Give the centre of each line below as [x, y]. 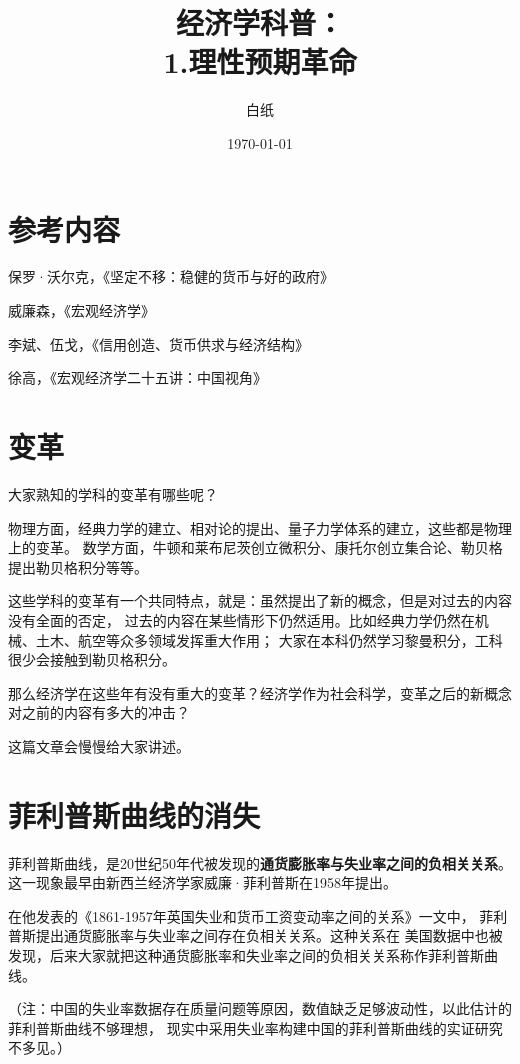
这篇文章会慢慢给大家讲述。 [99, 745]
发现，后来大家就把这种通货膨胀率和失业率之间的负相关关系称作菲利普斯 [246, 954]
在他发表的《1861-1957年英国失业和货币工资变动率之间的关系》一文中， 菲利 [258, 915]
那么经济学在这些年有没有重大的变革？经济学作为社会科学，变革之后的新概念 [260, 692]
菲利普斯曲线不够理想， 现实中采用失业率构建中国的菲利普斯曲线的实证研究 [255, 1027]
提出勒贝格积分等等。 [78, 566]
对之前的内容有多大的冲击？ [99, 712]
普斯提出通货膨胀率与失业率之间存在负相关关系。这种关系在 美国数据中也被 [255, 935]
